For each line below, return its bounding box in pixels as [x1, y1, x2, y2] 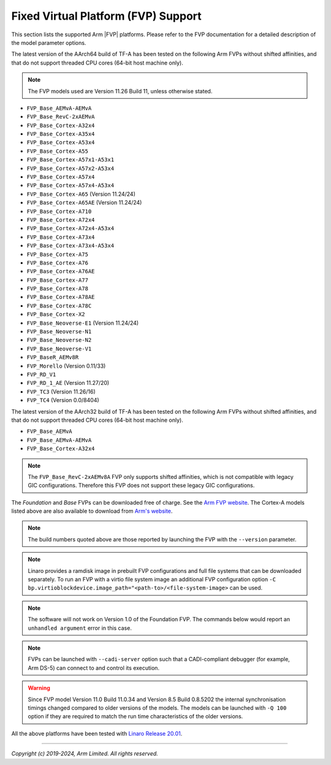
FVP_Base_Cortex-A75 [26, 250, 89, 258]
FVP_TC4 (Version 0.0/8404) [26, 397, 99, 404]
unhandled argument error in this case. [28, 624, 132, 632]
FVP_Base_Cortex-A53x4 [26, 139, 95, 146]
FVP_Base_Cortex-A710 [26, 208, 92, 215]
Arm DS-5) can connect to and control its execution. [28, 664, 159, 672]
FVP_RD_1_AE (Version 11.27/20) [26, 379, 110, 387]
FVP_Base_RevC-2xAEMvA [26, 114, 95, 120]
